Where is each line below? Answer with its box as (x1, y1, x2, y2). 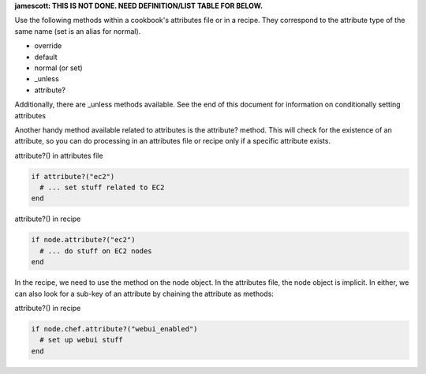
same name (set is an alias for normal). (14, 26, 141, 36)
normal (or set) (34, 63, 83, 73)
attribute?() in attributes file (14, 151, 103, 160)
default (34, 52, 58, 62)
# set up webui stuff (39, 335, 124, 345)
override (34, 41, 62, 50)
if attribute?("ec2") (31, 172, 115, 181)
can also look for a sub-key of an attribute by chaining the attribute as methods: (14, 289, 274, 298)
